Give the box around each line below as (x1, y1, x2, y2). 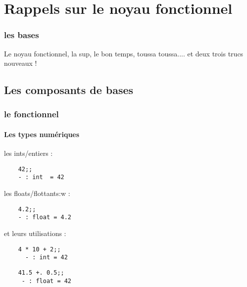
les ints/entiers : (4, 148, 53, 158)
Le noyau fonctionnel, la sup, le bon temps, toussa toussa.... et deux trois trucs (4, 48, 244, 58)
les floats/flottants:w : (4, 188, 70, 198)
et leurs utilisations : (4, 228, 66, 239)
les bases (4, 29, 39, 41)
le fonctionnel (4, 108, 59, 120)
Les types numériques (4, 129, 80, 139)
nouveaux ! (4, 58, 37, 68)
